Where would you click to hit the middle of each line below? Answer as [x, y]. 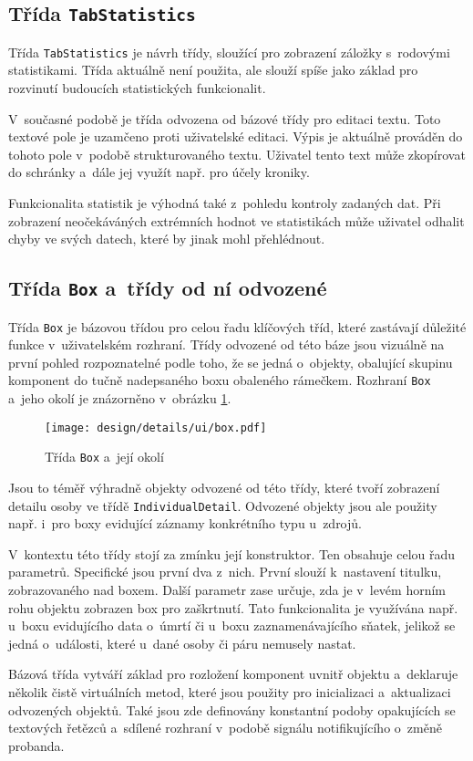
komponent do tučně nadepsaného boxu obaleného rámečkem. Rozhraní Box [220, 380]
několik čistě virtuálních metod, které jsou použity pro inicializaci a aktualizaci [230, 691]
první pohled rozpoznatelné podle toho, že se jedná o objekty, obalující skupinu [231, 362]
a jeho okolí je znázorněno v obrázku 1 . [120, 398]
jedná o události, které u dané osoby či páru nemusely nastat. [182, 643]
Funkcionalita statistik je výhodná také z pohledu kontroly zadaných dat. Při [225, 203]
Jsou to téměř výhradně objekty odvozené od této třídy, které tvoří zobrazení [224, 487]
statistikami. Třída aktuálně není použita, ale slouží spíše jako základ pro [213, 70]
